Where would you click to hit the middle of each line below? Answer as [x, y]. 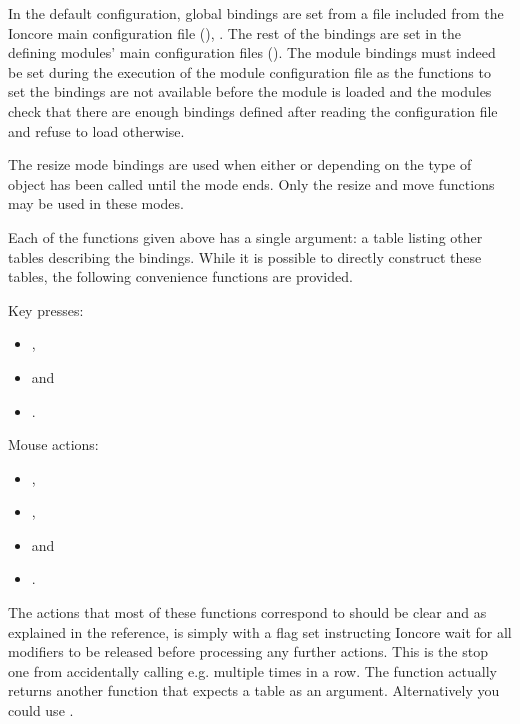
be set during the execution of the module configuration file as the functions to [249, 71]
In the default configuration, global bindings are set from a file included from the [256, 13]
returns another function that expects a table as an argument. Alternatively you [254, 690]
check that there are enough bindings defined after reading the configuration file [253, 110]
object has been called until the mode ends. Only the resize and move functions [251, 183]
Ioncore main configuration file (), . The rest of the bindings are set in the [235, 32]
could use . [41, 710]
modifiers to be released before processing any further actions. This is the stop [248, 651]
